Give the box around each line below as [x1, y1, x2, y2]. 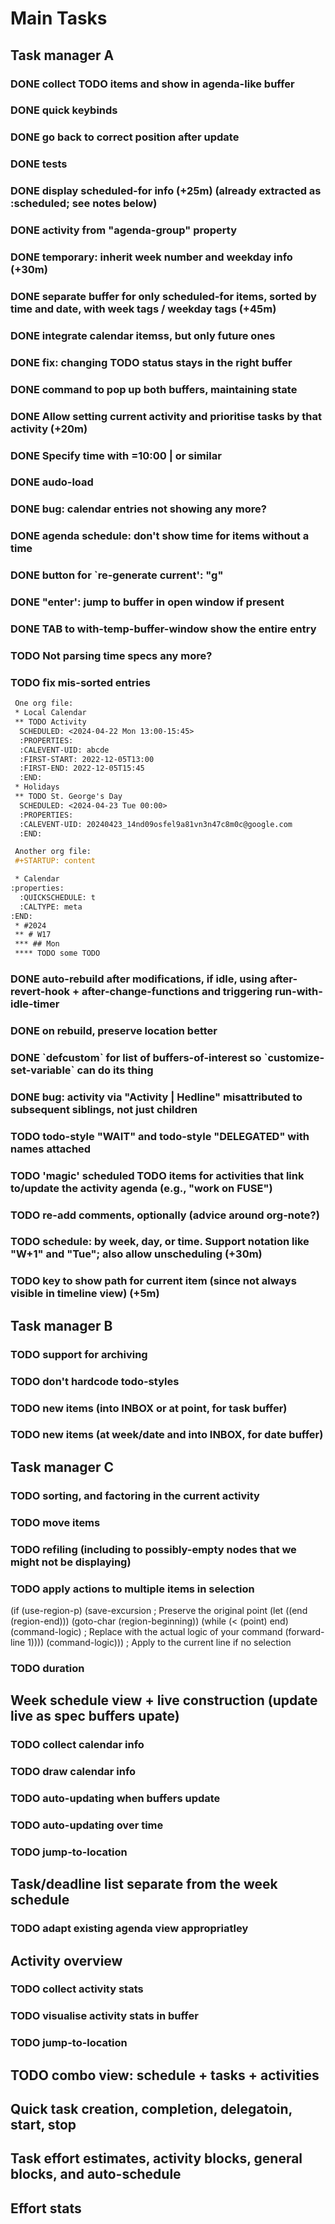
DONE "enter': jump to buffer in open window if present [10, 595, 285, 609]
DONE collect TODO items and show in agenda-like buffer [10, 77, 295, 91]
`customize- [263, 1050, 325, 1064]
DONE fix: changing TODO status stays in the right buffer [10, 355, 293, 369]
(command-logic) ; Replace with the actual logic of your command [10, 1625, 283, 1637]
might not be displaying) [10, 1555, 132, 1569]
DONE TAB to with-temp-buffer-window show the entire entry [10, 622, 317, 636]
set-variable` [10, 1063, 75, 1077]
